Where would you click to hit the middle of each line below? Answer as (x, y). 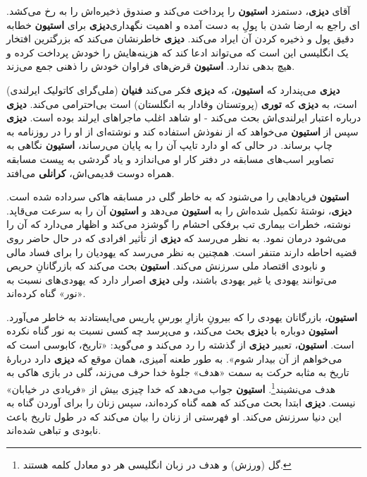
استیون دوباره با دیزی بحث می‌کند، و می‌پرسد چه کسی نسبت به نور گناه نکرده (172, 331)
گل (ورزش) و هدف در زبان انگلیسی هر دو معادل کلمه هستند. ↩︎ (157, 464)
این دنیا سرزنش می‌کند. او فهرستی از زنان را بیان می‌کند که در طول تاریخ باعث (174, 416)
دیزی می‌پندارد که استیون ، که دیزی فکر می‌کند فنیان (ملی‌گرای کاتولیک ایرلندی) (173, 89)
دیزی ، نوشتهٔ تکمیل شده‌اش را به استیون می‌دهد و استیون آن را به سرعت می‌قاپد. (179, 210)
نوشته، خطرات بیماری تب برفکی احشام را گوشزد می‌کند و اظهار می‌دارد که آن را (179, 224)
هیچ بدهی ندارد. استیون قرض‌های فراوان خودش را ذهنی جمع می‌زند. (151, 66)
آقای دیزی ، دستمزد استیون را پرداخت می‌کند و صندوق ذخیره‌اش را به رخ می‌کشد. (179, 11)
